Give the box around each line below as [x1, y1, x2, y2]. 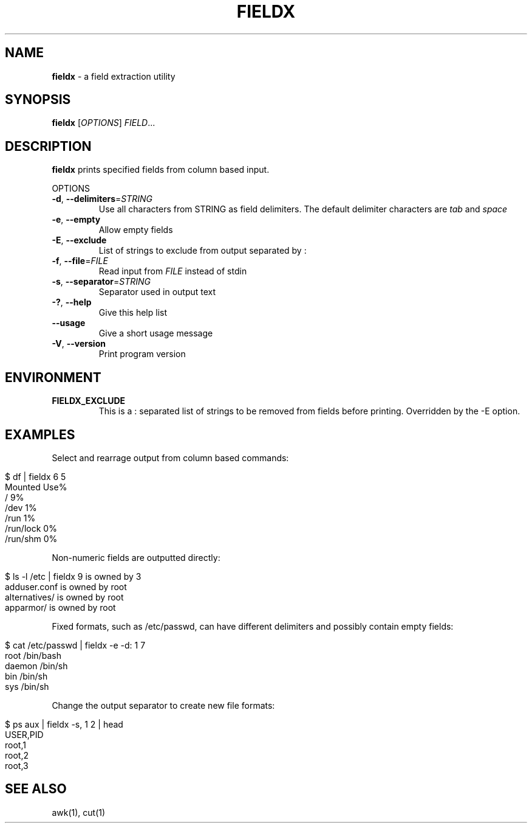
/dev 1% [5, 502, 37, 513]
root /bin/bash [5, 650, 61, 661]
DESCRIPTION [5, 138, 92, 154]
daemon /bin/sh [5, 660, 68, 671]
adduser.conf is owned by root [5, 581, 127, 592]
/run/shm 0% [5, 533, 58, 544]
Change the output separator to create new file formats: [52, 700, 275, 711]
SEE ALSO [5, 781, 67, 797]
